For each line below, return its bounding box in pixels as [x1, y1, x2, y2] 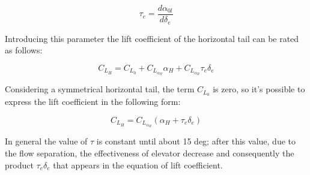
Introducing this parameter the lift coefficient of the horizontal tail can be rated [5, 32, 299, 44]
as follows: [5, 44, 43, 56]
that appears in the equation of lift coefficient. [53, 158, 223, 171]
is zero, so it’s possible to [213, 83, 305, 95]
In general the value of [5, 135, 88, 147]
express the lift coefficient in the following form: [5, 95, 181, 108]
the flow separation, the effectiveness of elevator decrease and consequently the [5, 146, 294, 159]
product [5, 158, 34, 171]
